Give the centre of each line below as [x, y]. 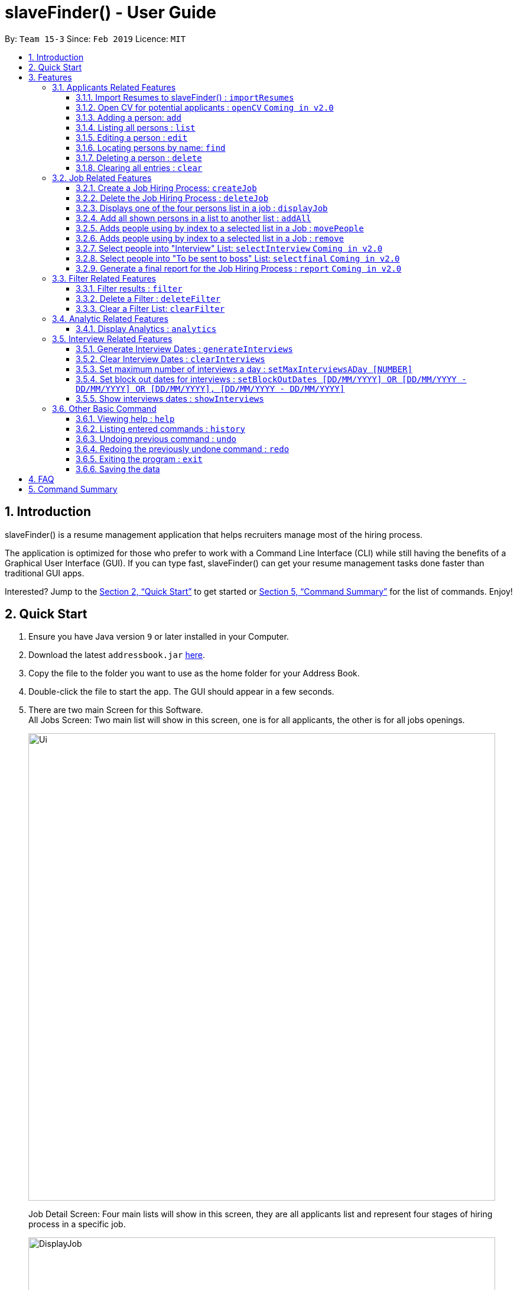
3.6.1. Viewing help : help [125, 418]
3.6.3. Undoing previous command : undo [156, 438]
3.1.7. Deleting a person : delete [139, 157]
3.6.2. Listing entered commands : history [160, 428]
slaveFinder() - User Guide [110, 12]
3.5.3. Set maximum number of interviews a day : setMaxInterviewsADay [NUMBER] [244, 369]
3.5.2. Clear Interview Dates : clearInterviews [170, 359]
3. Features [50, 77]
